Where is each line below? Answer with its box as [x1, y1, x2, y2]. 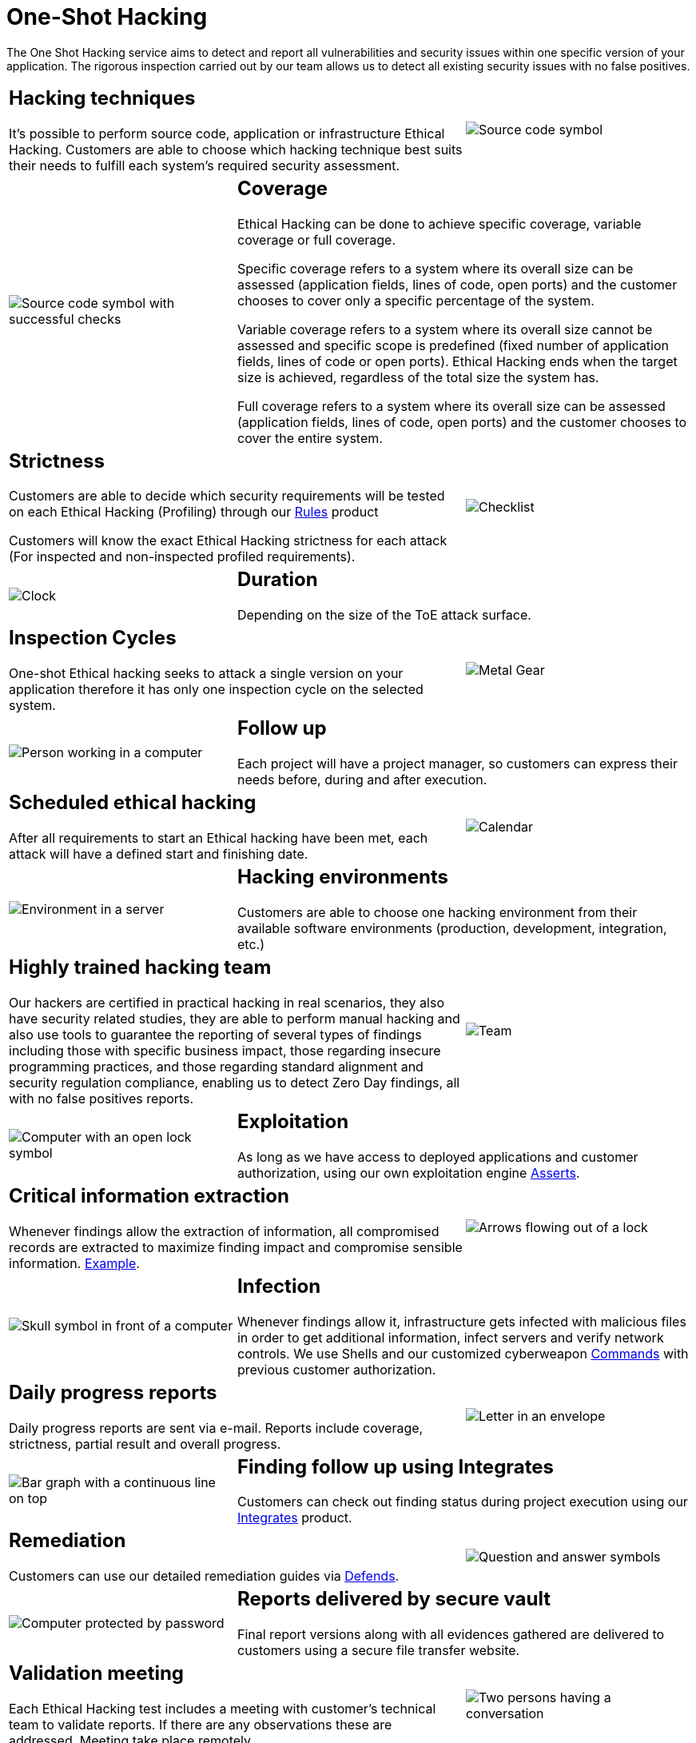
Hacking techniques [9, 86, 196, 110]
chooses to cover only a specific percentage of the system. [237, 292, 595, 309]
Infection [237, 1274, 321, 1298]
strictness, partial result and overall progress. [9, 1435, 281, 1452]
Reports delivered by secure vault [237, 1587, 551, 1611]
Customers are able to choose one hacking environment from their [237, 904, 638, 920]
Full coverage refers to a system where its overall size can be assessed [237, 397, 666, 414]
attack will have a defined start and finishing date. [9, 846, 308, 863]
